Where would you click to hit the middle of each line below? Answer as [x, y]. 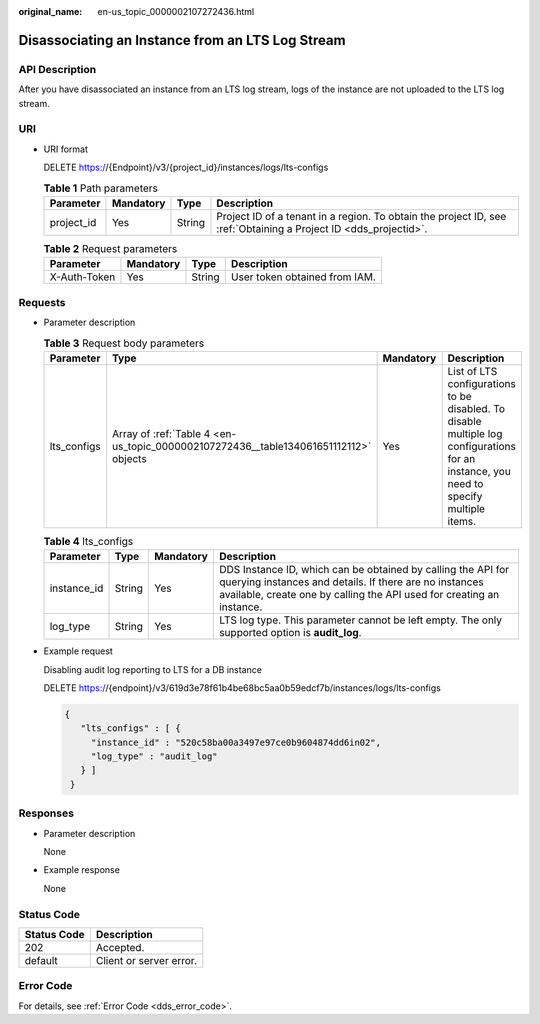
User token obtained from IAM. [303, 277]
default [41, 960]
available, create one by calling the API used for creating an [359, 595]
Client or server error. [146, 960]
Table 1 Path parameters [101, 188]
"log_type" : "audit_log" [154, 756]
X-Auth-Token [82, 277]
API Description [57, 69]
